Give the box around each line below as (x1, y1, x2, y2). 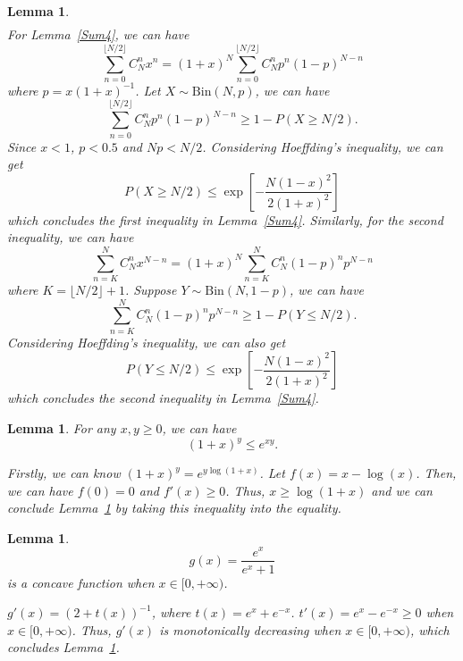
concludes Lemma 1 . (7, 638, 120, 657)
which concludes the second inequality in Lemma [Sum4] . (7, 389, 319, 407)
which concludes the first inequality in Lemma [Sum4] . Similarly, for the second (7, 210, 443, 229)
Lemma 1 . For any (7, 418, 116, 437)
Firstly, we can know (7, 464, 121, 482)
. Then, (416, 464, 457, 482)
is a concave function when (7, 573, 155, 591)
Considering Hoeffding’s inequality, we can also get (7, 332, 286, 351)
